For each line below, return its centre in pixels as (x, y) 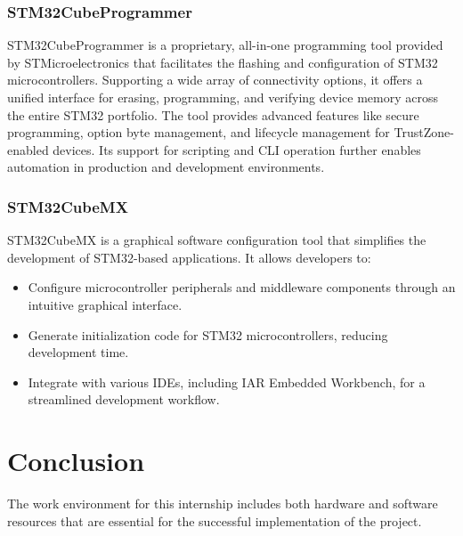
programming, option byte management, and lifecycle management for (199, 132)
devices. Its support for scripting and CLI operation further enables (237, 149)
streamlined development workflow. (124, 399)
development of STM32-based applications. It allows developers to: (189, 257)
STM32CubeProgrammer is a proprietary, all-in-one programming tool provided (225, 45)
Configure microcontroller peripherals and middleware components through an (242, 287)
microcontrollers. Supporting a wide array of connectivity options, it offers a (215, 80)
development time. (78, 352)
